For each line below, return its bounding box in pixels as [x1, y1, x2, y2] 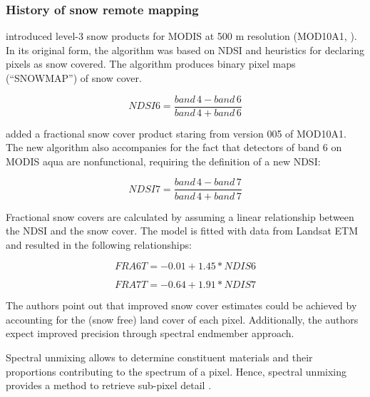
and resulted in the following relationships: [6, 237, 192, 252]
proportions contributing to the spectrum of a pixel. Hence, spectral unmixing [6, 364, 347, 378]
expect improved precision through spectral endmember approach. [6, 326, 294, 341]
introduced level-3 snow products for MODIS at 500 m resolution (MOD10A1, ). [6, 29, 357, 43]
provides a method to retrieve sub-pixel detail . [6, 378, 212, 393]
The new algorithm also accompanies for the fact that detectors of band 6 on [6, 140, 342, 155]
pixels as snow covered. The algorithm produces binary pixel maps [6, 56, 296, 71]
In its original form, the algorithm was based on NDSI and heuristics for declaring [6, 42, 364, 57]
